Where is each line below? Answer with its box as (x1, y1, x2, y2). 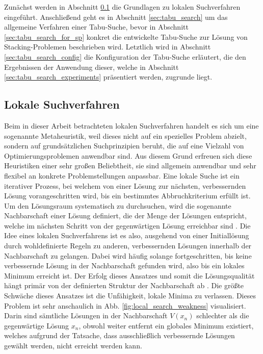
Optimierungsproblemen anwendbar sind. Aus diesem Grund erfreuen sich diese (4, 150, 252, 161)
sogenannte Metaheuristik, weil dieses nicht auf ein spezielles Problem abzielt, (4, 130, 247, 141)
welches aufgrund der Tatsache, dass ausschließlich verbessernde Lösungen (4, 330, 235, 341)
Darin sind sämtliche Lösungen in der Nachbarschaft (4, 310, 168, 321)
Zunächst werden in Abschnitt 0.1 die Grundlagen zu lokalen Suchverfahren (4, 2, 241, 12)
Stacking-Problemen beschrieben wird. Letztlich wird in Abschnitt (4, 41, 211, 52)
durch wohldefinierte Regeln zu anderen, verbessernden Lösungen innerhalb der (4, 240, 252, 251)
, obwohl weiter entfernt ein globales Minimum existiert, (78, 320, 254, 331)
